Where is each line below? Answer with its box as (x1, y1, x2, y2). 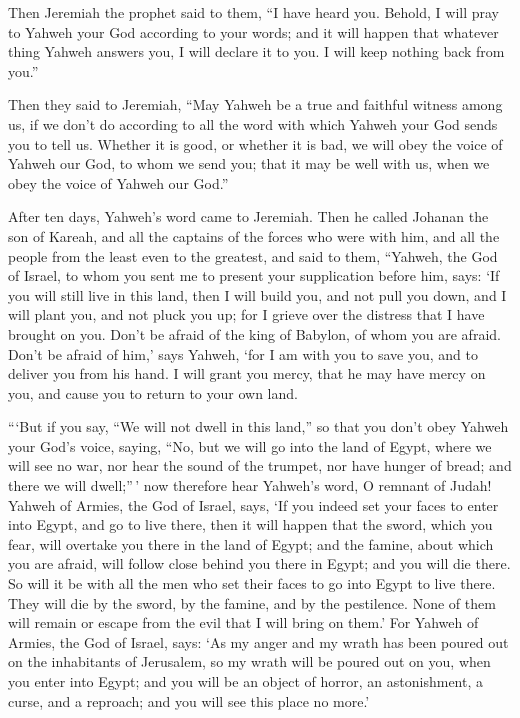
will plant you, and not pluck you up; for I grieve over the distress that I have (8, 304, 485, 325)
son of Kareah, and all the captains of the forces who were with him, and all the (8, 225, 500, 246)
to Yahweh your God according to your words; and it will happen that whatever (8, 21, 499, 42)
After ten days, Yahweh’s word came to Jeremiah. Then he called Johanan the (8, 206, 489, 227)
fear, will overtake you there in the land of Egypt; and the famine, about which (8, 533, 494, 554)
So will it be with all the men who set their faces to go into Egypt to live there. (8, 573, 496, 594)
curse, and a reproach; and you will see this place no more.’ (8, 690, 370, 711)
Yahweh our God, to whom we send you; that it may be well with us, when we (8, 153, 490, 174)
